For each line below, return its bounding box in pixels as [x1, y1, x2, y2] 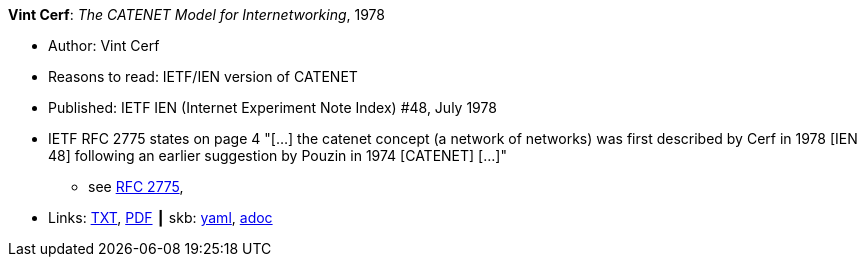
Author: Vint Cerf [48, 37, 160, 54]
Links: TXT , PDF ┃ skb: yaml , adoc [48, 209, 273, 226]
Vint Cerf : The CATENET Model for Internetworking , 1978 [8, 6, 385, 23]
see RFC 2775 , [88, 178, 184, 195]
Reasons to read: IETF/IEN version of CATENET [48, 68, 358, 85]
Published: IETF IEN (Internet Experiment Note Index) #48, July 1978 [48, 99, 497, 116]
